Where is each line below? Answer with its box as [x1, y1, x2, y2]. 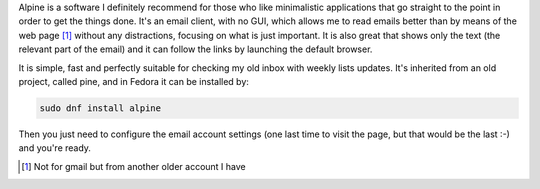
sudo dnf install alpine [39, 102, 162, 114]
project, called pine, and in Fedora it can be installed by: [18, 75, 250, 87]
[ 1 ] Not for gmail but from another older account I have [21, 160, 246, 172]
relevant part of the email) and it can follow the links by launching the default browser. [18, 43, 373, 55]
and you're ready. [18, 142, 92, 154]
